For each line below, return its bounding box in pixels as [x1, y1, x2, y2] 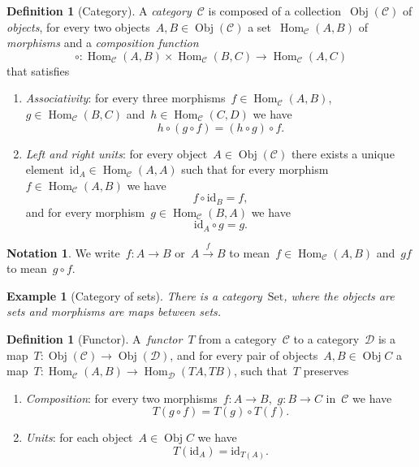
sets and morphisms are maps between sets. [6, 303, 222, 320]
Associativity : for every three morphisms [25, 89, 226, 106]
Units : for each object [25, 429, 133, 446]
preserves [303, 362, 349, 379]
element [25, 161, 64, 178]
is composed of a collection [208, 2, 341, 19]
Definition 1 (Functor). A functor [6, 331, 183, 348]
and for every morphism [25, 203, 145, 220]
